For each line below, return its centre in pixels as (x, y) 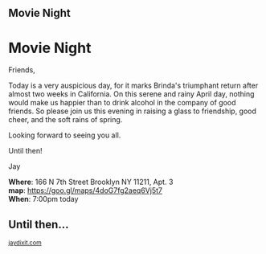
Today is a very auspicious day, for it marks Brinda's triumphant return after (133, 86)
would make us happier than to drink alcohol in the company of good (122, 103)
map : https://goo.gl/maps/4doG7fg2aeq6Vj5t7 (86, 190)
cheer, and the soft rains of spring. (65, 120)
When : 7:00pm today (43, 199)
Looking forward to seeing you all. (65, 135)
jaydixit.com (25, 243)
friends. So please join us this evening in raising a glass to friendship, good (133, 111)
